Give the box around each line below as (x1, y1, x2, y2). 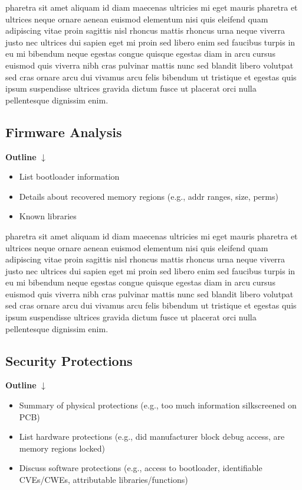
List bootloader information (19, 170, 120, 183)
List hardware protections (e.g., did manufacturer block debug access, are (19, 430, 285, 443)
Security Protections (5, 351, 133, 369)
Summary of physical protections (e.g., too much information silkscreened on (19, 399, 297, 411)
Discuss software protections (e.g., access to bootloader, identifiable (19, 462, 262, 474)
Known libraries (19, 210, 77, 222)
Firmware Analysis (5, 122, 122, 141)
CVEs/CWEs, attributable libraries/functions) (19, 473, 188, 486)
